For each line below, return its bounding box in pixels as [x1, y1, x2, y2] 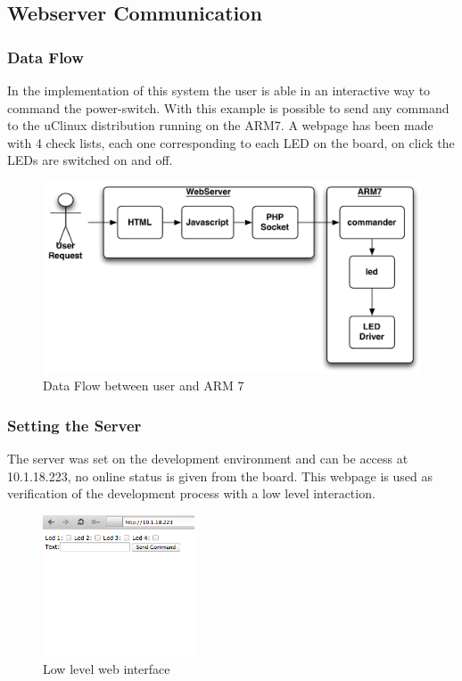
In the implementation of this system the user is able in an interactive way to [7, 81, 431, 99]
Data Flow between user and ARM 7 [43, 376, 244, 395]
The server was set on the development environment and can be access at [7, 449, 408, 468]
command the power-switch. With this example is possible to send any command [7, 98, 450, 117]
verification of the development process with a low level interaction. [7, 484, 375, 503]
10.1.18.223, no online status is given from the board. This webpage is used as [7, 466, 433, 485]
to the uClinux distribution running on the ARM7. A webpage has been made [7, 116, 433, 135]
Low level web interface [43, 660, 170, 678]
